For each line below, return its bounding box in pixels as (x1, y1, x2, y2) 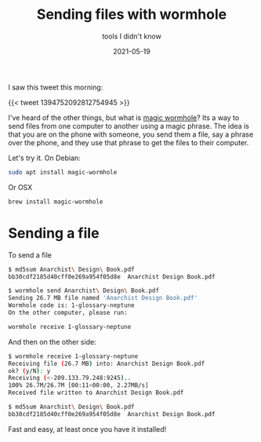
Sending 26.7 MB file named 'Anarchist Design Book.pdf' (8, 294, 198, 302)
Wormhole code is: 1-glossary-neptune (8, 301, 135, 309)
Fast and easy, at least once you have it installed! (8, 424, 167, 433)
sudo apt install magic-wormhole (8, 168, 118, 176)
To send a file (8, 250, 53, 260)
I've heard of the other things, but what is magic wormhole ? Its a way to (8, 112, 240, 122)
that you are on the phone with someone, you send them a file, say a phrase (8, 130, 254, 139)
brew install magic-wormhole (8, 198, 103, 206)
